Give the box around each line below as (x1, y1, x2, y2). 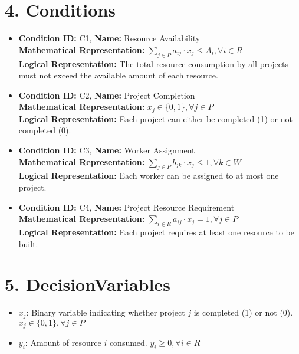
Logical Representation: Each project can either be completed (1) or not (18, 112, 293, 124)
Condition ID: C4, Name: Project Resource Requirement (18, 201, 235, 213)
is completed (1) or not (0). (193, 306, 293, 319)
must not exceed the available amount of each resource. (18, 69, 218, 81)
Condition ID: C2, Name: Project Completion (18, 88, 195, 101)
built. (18, 237, 38, 250)
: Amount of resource (25, 336, 101, 349)
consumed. (109, 336, 147, 349)
